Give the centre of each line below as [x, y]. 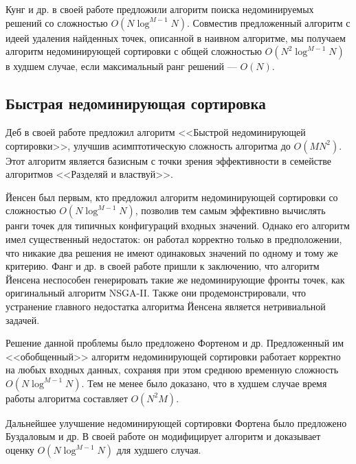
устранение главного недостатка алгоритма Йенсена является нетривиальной [166, 306]
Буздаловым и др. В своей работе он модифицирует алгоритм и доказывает [163, 436]
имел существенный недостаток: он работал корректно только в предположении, [174, 239]
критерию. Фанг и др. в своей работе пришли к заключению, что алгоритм [163, 266]
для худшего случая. [159, 450]
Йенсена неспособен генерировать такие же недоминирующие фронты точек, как [175, 279]
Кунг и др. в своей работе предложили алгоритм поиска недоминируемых [160, 9]
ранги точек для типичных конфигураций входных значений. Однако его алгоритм [178, 225]
